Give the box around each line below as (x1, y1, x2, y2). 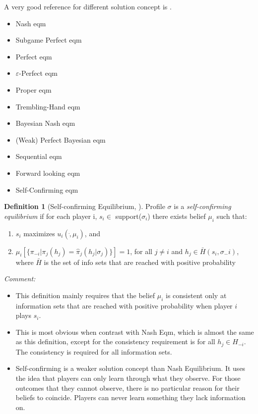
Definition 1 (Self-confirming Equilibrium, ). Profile (4, 201, 165, 211)
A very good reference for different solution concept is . (4, 1, 172, 11)
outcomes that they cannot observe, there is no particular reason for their (15, 382, 240, 393)
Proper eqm (15, 84, 52, 95)
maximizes (23, 228, 55, 238)
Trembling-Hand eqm (15, 101, 80, 111)
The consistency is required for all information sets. (15, 346, 172, 357)
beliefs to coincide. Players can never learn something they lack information (15, 392, 246, 403)
